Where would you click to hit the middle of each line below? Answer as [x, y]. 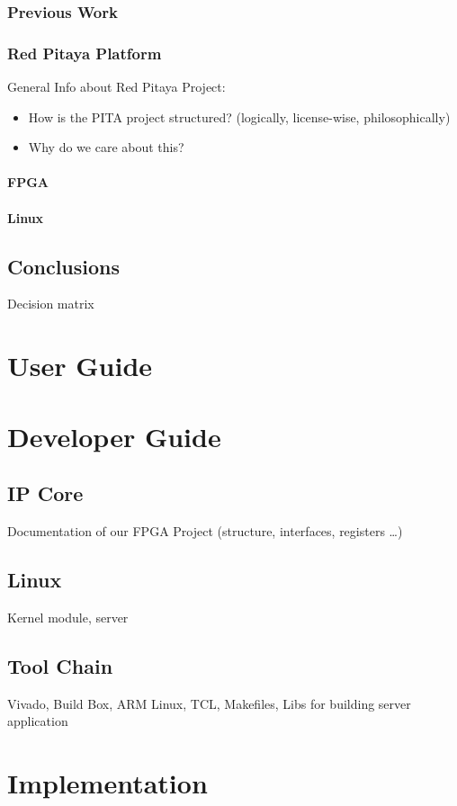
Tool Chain [60, 665]
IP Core [45, 493]
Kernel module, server [68, 617]
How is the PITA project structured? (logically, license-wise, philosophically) [239, 116]
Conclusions [64, 266]
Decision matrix [51, 304]
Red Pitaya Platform [85, 53]
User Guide [80, 366]
